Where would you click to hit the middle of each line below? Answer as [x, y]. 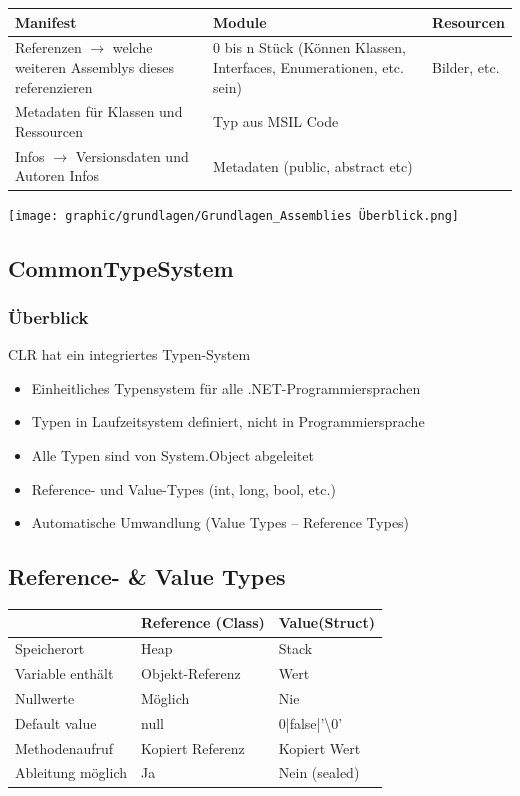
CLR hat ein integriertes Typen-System [129, 354]
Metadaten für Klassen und [99, 111]
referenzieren [54, 86]
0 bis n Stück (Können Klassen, [309, 47]
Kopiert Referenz [193, 747]
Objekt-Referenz [191, 673]
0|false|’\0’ [310, 722]
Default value [56, 722]
